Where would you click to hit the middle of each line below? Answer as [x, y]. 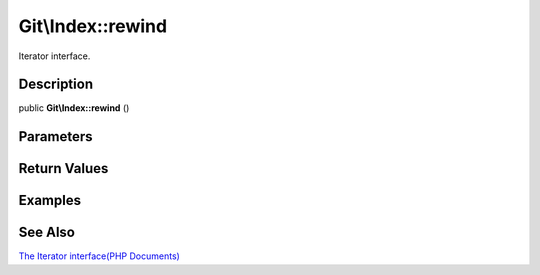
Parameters [55, 136]
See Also [46, 232]
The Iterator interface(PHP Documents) [99, 256]
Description [56, 84]
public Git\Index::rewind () [74, 108]
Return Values [63, 168]
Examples [50, 200]
